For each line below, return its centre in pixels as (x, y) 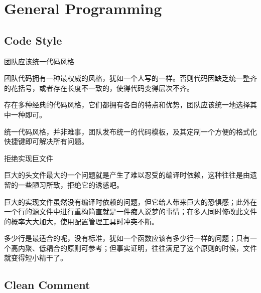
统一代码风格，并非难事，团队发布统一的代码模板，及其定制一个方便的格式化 (130, 131)
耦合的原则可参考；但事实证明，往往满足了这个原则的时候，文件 (151, 248)
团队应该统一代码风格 (39, 61)
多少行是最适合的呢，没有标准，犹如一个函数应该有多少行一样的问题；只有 (127, 238)
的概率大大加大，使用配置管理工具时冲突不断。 (81, 221)
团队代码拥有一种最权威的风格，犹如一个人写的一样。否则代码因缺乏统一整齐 (130, 78)
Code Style (33, 40)
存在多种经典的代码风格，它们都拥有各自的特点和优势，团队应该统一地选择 (127, 105)
